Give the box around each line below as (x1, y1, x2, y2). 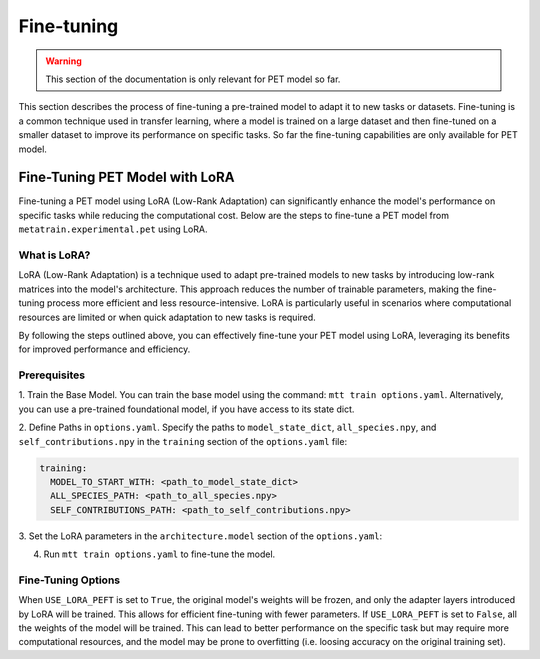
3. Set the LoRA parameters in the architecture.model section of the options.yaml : (18, 530, 383, 542)
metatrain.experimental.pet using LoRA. (18, 223, 208, 235)
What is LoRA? (18, 248, 91, 262)
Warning (45, 55, 82, 67)
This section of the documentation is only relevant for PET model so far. (45, 73, 341, 85)
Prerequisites (18, 368, 85, 382)
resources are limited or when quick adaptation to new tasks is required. (18, 311, 317, 323)
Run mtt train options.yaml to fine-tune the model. (43, 548, 276, 560)
